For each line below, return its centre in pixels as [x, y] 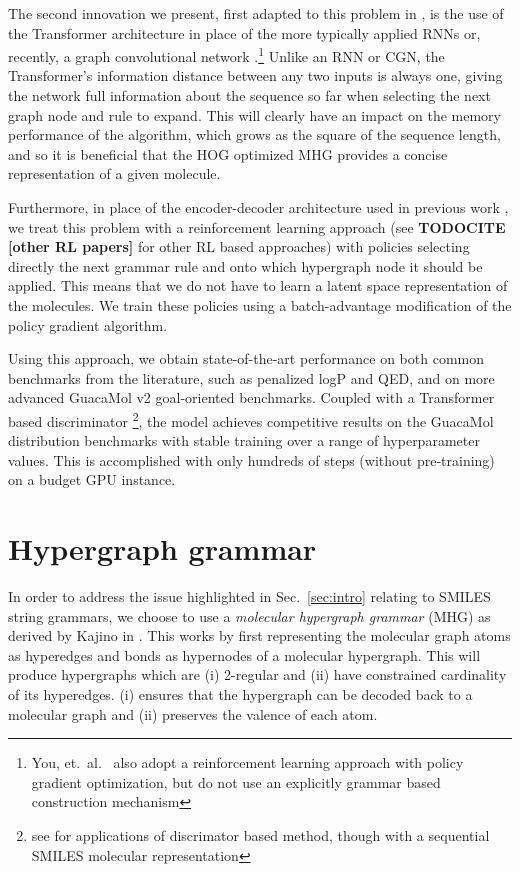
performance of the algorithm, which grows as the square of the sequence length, [254, 134]
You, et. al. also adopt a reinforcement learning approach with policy [247, 762]
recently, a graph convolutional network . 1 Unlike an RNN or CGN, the [226, 54]
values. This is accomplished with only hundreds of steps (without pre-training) [251, 459]
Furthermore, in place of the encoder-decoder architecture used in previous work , [258, 207]
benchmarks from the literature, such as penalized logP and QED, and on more [251, 377]
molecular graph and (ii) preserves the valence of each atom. [193, 713]
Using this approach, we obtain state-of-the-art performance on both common [246, 358]
